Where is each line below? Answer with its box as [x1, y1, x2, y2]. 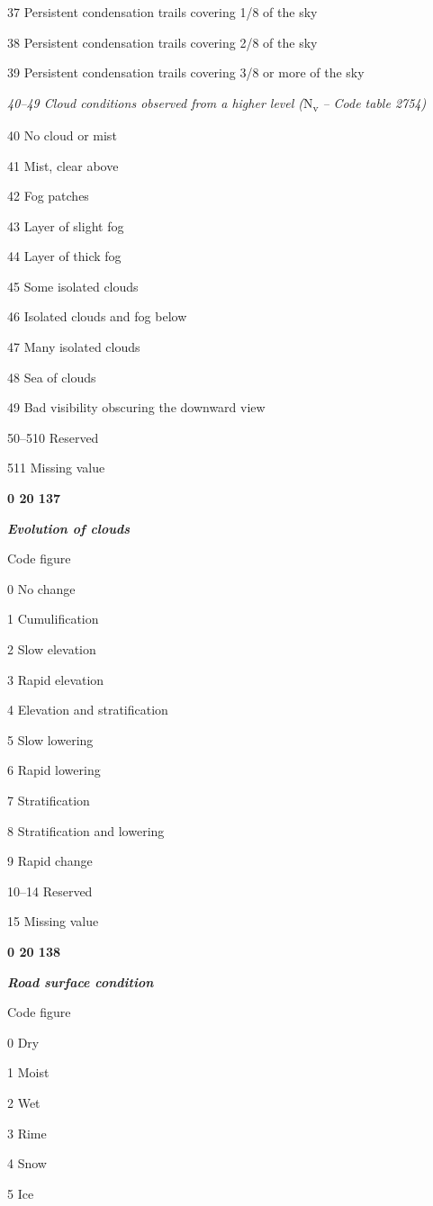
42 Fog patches [7, 186, 89, 205]
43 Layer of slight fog [7, 216, 124, 235]
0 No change [7, 579, 76, 598]
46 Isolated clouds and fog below [7, 307, 187, 326]
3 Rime [7, 1123, 47, 1142]
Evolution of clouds [7, 518, 131, 537]
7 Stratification [7, 790, 90, 809]
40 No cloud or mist [7, 125, 117, 144]
